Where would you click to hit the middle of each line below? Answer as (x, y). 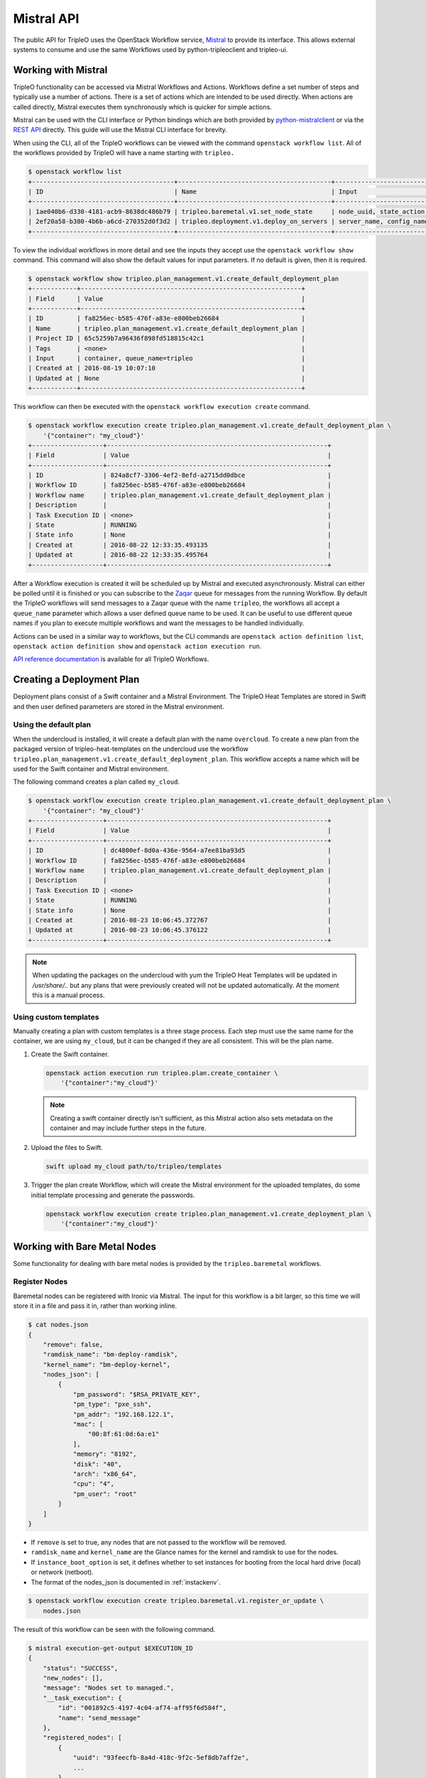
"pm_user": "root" (105, 1494)
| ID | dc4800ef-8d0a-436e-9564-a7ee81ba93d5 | (180, 851)
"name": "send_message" (99, 1718)
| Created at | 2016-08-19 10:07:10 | (166, 368)
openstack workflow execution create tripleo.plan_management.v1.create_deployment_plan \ (209, 1214)
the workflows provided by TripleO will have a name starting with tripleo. (124, 153)
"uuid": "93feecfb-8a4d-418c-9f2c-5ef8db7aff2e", (161, 1758)
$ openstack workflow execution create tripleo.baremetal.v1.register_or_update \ (176, 1601)
